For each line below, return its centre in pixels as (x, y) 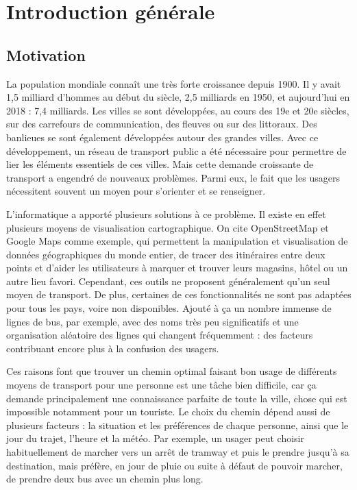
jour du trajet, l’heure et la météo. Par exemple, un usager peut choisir (155, 438)
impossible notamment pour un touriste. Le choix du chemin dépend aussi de (168, 412)
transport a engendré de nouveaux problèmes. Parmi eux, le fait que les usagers (173, 177)
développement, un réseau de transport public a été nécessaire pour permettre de (176, 150)
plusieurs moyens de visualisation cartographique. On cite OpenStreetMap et (168, 227)
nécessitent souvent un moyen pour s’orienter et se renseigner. (136, 191)
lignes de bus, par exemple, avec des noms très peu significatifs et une (152, 321)
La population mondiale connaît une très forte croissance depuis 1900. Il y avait (174, 83)
